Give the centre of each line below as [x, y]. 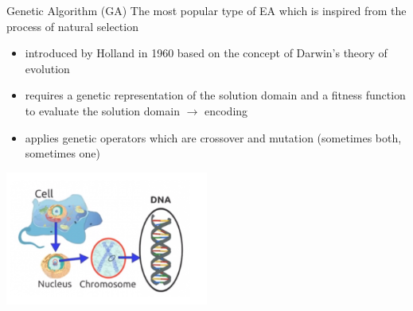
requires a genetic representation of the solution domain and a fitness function [215, 95]
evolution [47, 68]
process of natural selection [72, 26]
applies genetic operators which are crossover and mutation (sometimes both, [213, 137]
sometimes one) [63, 153]
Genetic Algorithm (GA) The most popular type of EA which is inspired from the [206, 10]
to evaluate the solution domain [102, 110]
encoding [226, 110]
